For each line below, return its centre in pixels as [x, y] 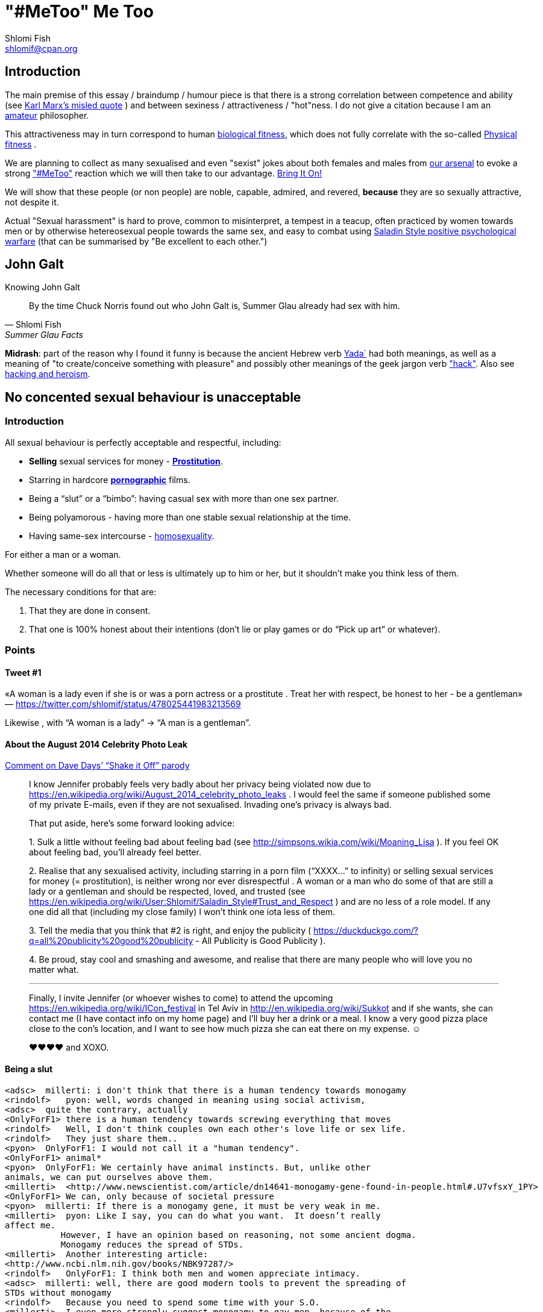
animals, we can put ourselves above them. [109, 1177]
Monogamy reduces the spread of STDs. [152, 1244]
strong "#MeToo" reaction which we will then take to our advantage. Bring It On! [164, 173]
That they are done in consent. [90, 610]
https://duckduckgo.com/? [366, 931]
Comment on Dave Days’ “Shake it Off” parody [97, 766]
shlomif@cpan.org [41, 48]
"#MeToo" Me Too [79, 11]
